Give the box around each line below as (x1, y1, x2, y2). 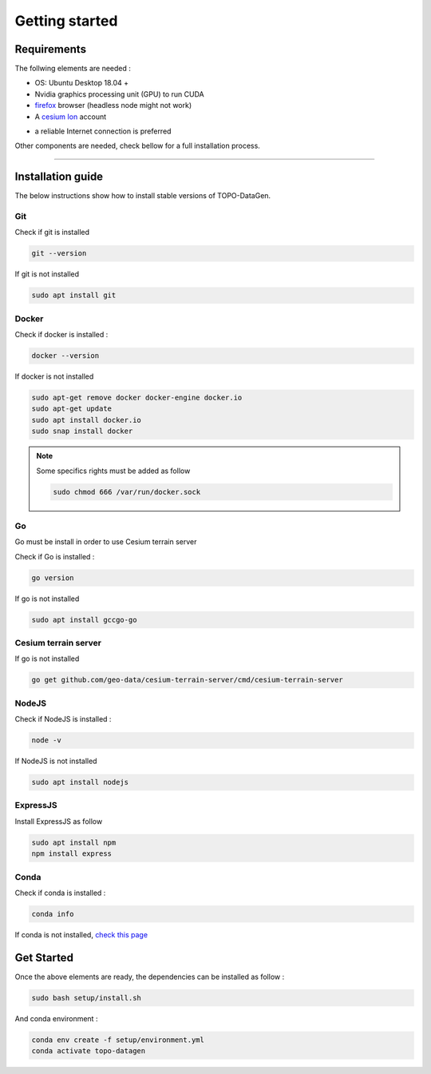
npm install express (31, 849, 112, 858)
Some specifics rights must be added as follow (36, 466, 191, 475)
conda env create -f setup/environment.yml (31, 1035, 205, 1044)
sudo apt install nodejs (31, 778, 129, 787)
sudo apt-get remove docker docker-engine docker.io (31, 393, 243, 403)
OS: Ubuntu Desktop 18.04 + (34, 78, 129, 88)
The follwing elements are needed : (14, 64, 132, 74)
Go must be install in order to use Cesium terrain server (14, 537, 197, 547)
